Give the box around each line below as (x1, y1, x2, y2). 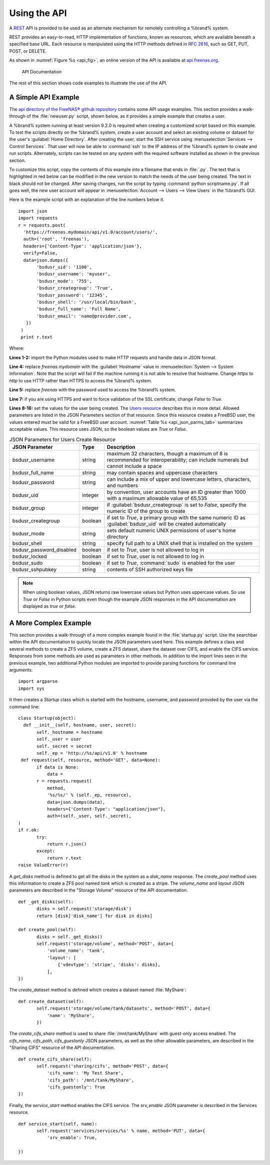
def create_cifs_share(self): (18, 1056, 92, 1062)
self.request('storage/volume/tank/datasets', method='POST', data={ (36, 1006, 211, 1012)
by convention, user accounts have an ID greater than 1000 (106, 488, 246, 495)
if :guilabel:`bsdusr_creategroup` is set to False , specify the (106, 501, 246, 508)
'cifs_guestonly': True (46, 1085, 105, 1090)
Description (106, 443, 135, 450)
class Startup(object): (18, 715, 76, 721)
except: (36, 848, 55, 854)
